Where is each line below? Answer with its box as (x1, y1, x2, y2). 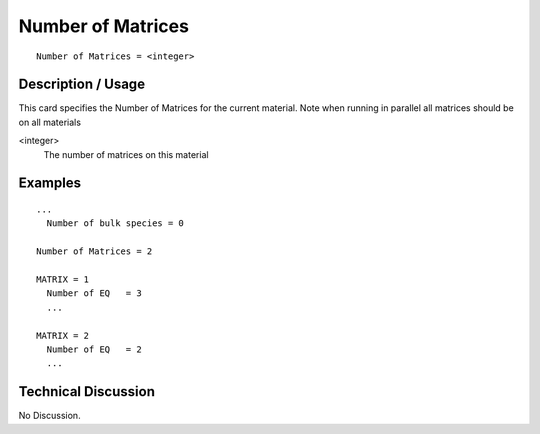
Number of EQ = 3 (46, 288, 142, 299)
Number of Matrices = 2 (36, 246, 153, 257)
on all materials (18, 116, 82, 128)
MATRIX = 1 (36, 273, 90, 285)
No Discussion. (18, 410, 81, 422)
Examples (18, 175, 82, 192)
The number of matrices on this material (43, 148, 209, 160)
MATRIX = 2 (36, 330, 90, 341)
